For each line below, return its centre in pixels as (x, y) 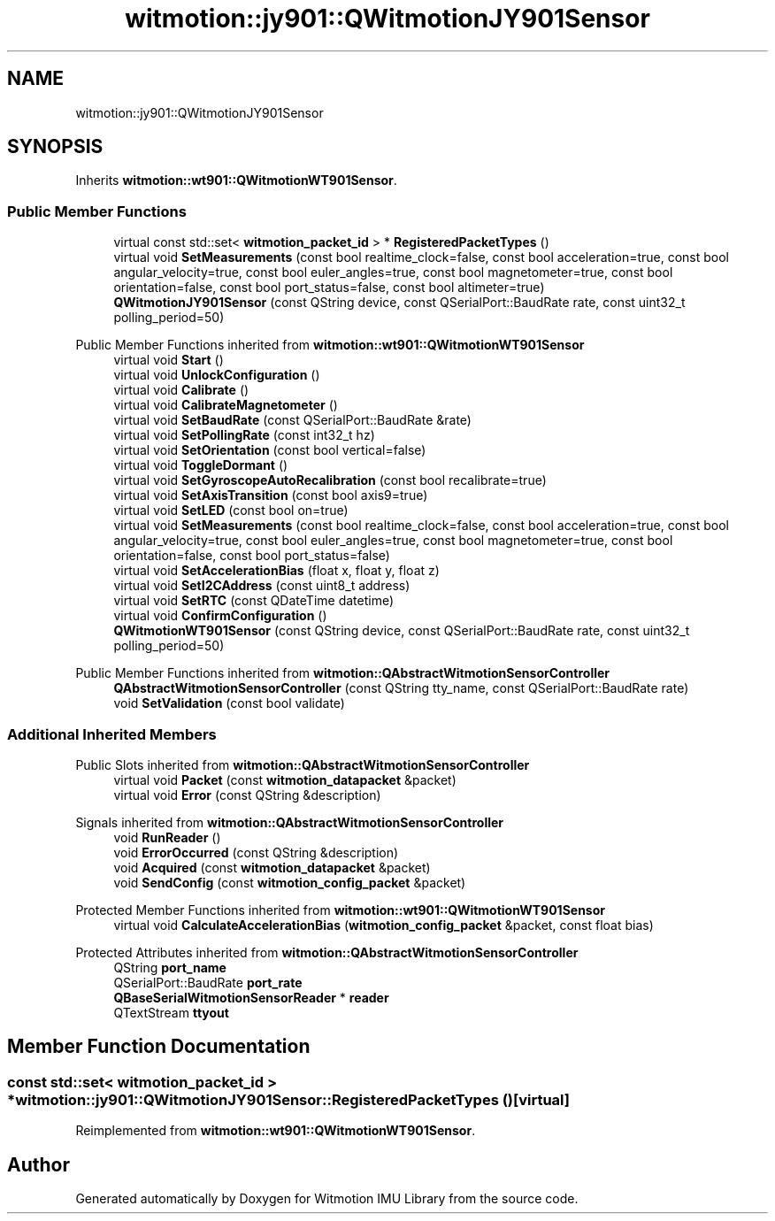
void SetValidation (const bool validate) (229, 703)
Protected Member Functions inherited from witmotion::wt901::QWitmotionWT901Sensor (340, 910)
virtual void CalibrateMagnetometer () (226, 405)
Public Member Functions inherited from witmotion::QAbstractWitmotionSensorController (343, 673)
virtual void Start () (169, 360)
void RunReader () (167, 837)
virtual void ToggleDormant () (201, 465)
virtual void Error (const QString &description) (247, 795)
